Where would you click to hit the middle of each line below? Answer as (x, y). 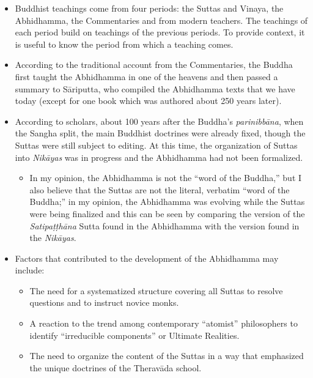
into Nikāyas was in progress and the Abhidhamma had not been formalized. (159, 157)
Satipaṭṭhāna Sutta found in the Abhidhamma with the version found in (164, 225)
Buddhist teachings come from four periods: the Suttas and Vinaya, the (149, 8)
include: (30, 270)
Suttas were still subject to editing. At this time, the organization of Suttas (156, 145)
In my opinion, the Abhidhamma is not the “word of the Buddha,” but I (166, 178)
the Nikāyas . (53, 238)
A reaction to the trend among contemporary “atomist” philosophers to (164, 323)
